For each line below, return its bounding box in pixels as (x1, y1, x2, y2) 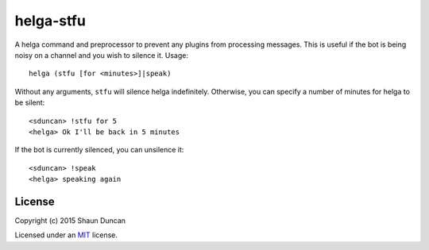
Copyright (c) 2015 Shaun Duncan (14, 215, 126, 225)
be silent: (14, 98, 45, 107)
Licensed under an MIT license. (14, 230, 118, 240)
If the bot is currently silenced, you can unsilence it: (14, 145, 184, 155)
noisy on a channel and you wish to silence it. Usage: (14, 50, 188, 60)
